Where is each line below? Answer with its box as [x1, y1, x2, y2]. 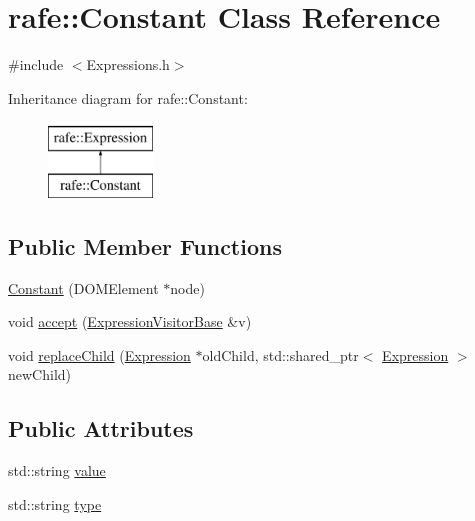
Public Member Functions [8, 230, 282, 261]
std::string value [8, 460, 106, 481]
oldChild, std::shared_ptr [202, 344, 359, 365]
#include [8, 54, 64, 75]
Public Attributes [8, 413, 194, 444]
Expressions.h [86, 54, 170, 75]
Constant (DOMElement [8, 277, 159, 298]
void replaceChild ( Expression [8, 344, 191, 365]
